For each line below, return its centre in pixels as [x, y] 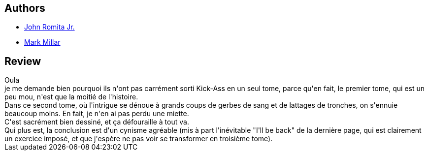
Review [23, 61]
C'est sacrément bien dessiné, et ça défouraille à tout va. [97, 122]
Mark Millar [42, 42]
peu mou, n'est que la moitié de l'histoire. [71, 97]
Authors [25, 8]
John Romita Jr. [49, 27]
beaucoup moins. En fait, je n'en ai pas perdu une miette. [97, 114]
